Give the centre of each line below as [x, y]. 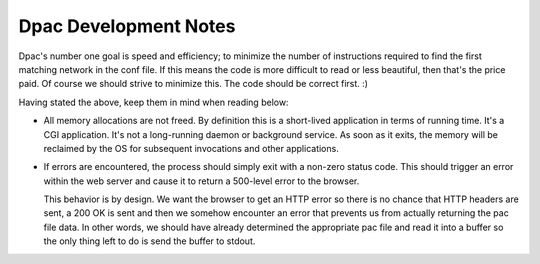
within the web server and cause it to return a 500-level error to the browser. [201, 181]
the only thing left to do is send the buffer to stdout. [149, 241]
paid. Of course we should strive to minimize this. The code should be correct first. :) [193, 84]
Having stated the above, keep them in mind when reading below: [153, 102]
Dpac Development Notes [127, 26]
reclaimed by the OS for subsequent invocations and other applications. [191, 148]
